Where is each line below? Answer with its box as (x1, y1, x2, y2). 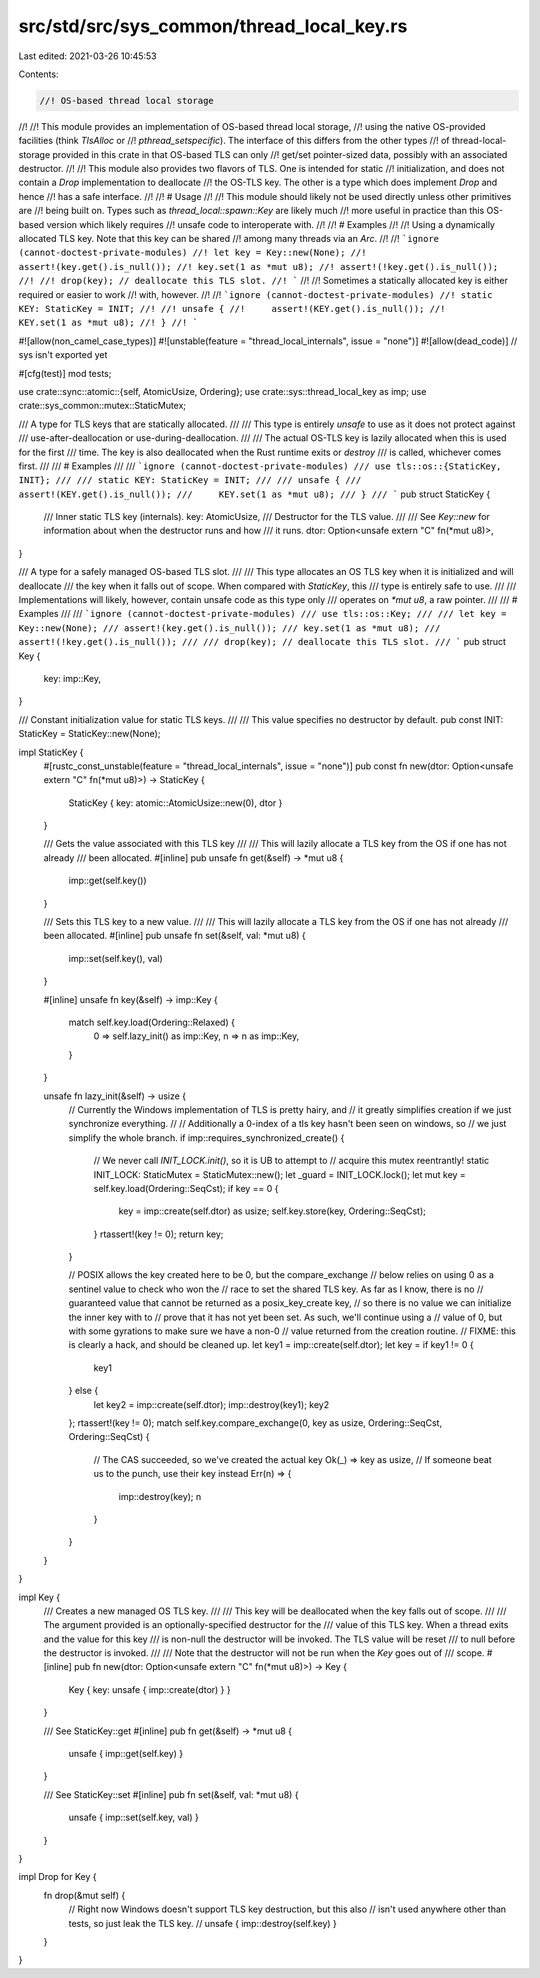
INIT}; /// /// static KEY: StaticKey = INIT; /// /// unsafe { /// (18, 475, 362, 486)
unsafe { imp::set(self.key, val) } (68, 1811, 200, 1824)
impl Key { (18, 1591, 61, 1603)
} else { (68, 1385, 99, 1397)
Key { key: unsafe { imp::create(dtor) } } (68, 1683, 231, 1695)
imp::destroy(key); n (118, 1490, 202, 1502)
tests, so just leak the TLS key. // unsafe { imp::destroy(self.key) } (68, 1917, 337, 1929)
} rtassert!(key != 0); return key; (93, 1228, 224, 1240)
